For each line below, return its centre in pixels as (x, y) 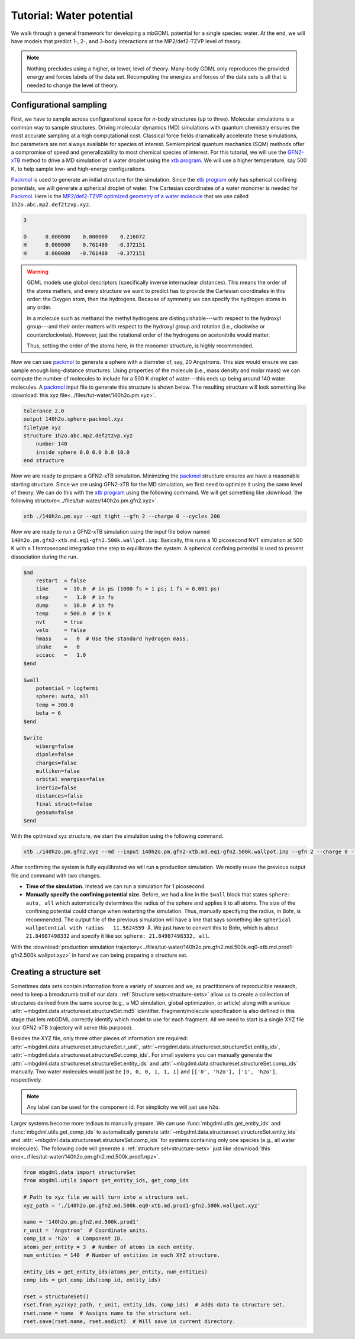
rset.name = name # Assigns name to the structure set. (108, 1313)
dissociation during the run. (44, 557)
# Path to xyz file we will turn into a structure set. (106, 1197)
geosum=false (55, 812)
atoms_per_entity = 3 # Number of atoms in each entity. (109, 1247)
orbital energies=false (70, 779)
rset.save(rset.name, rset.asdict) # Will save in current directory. (130, 1322)
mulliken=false (58, 771)
